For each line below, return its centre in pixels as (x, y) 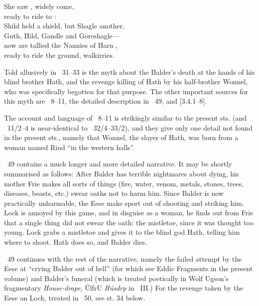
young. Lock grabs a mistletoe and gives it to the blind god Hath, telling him (122, 232)
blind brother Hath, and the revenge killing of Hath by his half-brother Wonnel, (126, 81)
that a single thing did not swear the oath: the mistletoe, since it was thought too (129, 222)
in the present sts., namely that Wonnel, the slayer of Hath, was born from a (121, 137)
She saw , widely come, (39, 6)
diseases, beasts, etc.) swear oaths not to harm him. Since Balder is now (114, 193)
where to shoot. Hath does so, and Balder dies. (75, 242)
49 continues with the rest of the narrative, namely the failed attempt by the (125, 258)
